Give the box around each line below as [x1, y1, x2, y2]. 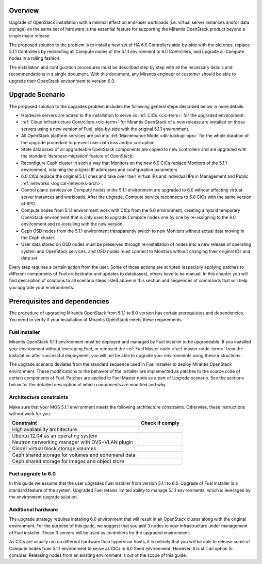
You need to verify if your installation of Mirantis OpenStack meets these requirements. [9, 317, 183, 323]
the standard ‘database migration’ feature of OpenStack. [21, 153, 133, 159]
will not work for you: [9, 411, 51, 417]
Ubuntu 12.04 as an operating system [12, 432, 98, 439]
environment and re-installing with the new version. [21, 221, 124, 227]
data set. [21, 255, 39, 261]
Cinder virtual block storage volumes [12, 445, 97, 452]
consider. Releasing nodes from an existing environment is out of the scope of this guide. [9, 552, 187, 558]
